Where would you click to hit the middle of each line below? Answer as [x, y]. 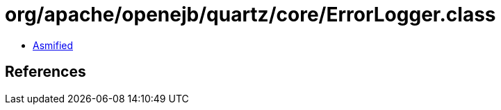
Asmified [53, 45]
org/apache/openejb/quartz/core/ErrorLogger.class [250, 15]
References [46, 72]
